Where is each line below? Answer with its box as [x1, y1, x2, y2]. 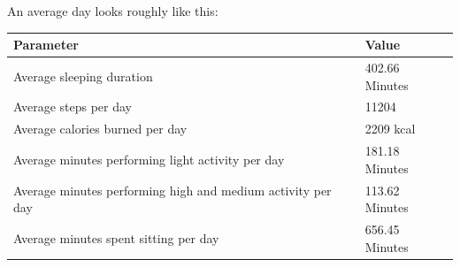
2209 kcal [364, 119, 416, 138]
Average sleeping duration [13, 66, 153, 85]
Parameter [13, 35, 79, 54]
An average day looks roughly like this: [7, 2, 218, 19]
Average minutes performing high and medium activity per [13, 180, 332, 199]
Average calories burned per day [13, 119, 188, 138]
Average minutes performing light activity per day [13, 149, 285, 168]
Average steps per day [13, 97, 132, 116]
